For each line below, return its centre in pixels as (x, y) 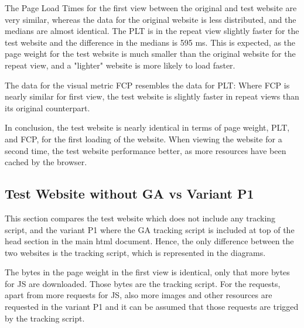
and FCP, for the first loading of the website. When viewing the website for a (144, 139)
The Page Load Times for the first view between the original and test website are (151, 8)
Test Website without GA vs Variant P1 (129, 194)
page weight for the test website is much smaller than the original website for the (150, 54)
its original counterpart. (47, 107)
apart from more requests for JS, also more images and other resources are (139, 295)
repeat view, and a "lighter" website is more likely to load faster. (120, 65)
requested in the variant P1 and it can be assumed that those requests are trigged (152, 307)
